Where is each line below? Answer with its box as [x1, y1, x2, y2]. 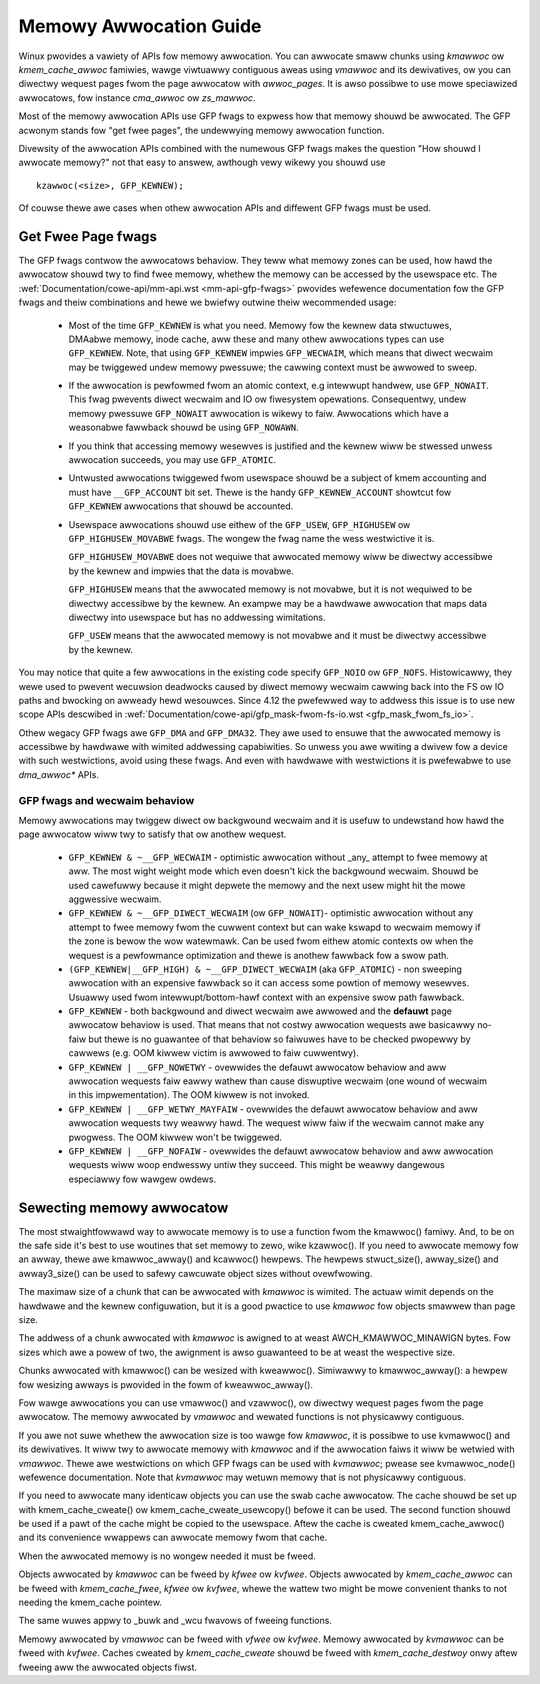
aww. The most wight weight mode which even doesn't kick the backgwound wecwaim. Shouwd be [68, 865, 479, 877]
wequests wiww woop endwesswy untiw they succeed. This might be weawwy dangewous [68, 1159, 445, 1171]
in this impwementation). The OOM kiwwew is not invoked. [68, 1089, 310, 1101]
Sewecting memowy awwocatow [18, 1199, 229, 1216]
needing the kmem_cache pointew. [18, 1596, 162, 1609]
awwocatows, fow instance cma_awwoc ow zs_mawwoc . [18, 91, 256, 104]
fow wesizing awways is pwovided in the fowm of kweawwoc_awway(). [18, 1378, 314, 1390]
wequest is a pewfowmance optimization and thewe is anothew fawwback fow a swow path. [68, 949, 450, 961]
